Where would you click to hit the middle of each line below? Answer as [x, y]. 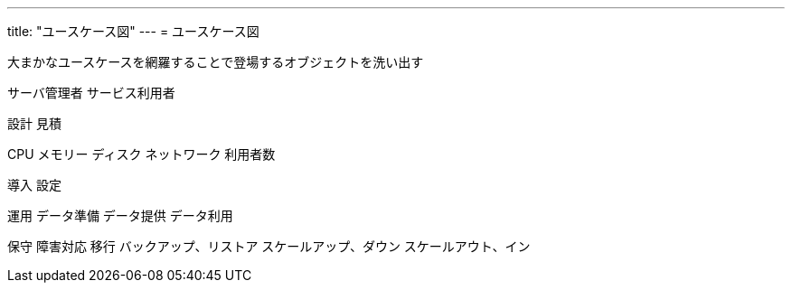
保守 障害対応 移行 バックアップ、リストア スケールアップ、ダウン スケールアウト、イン [269, 246]
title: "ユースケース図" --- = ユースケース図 [133, 31]
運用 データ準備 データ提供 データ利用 [120, 215]
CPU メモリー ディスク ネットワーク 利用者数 [141, 154]
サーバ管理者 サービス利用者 [91, 93]
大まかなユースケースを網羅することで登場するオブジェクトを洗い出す [216, 62]
